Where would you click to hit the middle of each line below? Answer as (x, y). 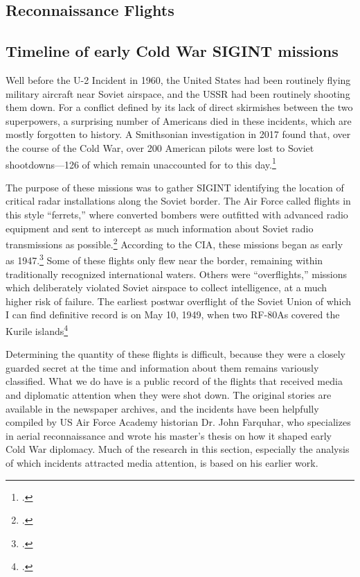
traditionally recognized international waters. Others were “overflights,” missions (177, 274)
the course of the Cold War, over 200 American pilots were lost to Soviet (160, 147)
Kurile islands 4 (37, 330)
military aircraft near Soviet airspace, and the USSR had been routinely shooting (178, 93)
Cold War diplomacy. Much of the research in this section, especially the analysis (178, 449)
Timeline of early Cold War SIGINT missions (172, 51)
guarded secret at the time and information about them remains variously (162, 367)
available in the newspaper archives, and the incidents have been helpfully (162, 408)
